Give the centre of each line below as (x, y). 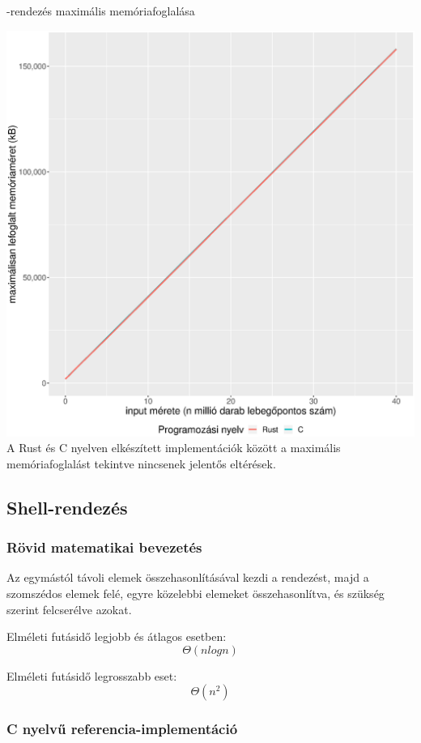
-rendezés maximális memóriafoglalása (101, 11)
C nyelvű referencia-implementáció (122, 729)
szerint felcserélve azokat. (69, 609)
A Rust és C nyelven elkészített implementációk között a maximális (174, 448)
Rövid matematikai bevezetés (104, 547)
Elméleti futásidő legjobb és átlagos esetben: (117, 636)
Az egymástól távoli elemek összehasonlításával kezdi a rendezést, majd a (188, 577)
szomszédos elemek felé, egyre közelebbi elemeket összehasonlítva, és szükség (196, 594)
